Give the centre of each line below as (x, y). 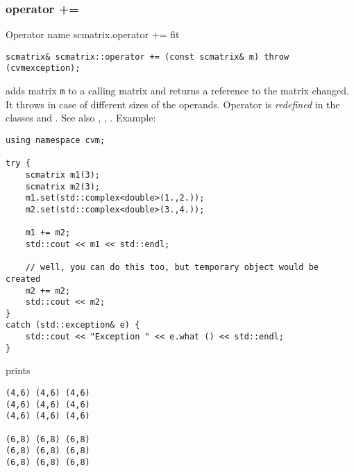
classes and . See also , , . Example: (81, 118)
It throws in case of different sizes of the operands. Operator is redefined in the (173, 104)
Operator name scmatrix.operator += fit (93, 34)
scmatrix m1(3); (63, 175)
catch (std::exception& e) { (73, 325)
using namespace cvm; (56, 140)
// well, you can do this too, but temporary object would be (172, 268)
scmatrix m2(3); (63, 186)
